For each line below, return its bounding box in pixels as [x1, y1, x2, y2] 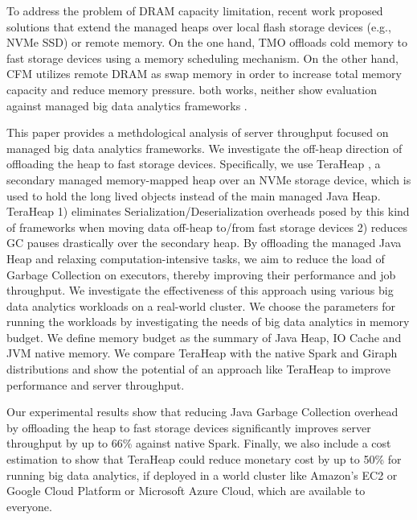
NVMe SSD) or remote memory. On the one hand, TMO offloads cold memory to [6, 34, 407, 51]
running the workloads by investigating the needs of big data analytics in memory [6, 313, 410, 330]
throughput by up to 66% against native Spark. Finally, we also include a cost [6, 435, 391, 452]
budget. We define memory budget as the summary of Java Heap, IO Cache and [6, 328, 402, 345]
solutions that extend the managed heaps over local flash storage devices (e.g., [6, 18, 391, 35]
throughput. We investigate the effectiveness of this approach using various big [6, 282, 394, 299]
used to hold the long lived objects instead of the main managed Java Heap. [6, 187, 381, 204]
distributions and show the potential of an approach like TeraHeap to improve [6, 361, 390, 378]
